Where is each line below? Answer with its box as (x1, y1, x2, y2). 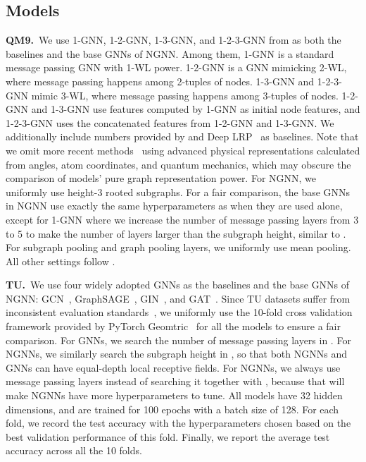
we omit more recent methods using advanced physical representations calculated (6, 142, 360, 157)
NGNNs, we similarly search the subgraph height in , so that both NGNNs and (6, 346, 347, 361)
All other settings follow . (6, 253, 115, 268)
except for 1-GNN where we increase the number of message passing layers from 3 (6, 212, 359, 226)
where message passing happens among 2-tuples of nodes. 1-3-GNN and (6, 73, 315, 88)
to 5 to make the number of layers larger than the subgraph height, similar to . (6, 226, 346, 241)
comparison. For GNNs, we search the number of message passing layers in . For (6, 332, 351, 347)
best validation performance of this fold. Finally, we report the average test (6, 429, 330, 444)
